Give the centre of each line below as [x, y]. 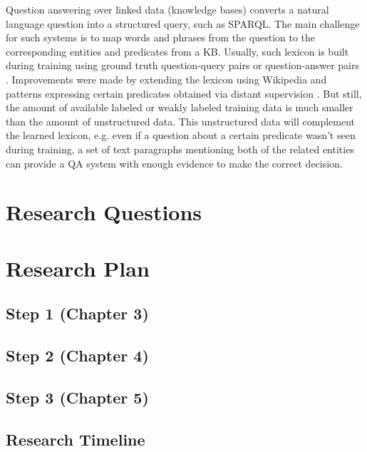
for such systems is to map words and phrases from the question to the [161, 37]
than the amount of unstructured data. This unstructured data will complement [181, 121]
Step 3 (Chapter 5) [77, 397]
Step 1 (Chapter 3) [77, 313]
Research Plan [78, 268]
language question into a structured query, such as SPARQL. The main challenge [183, 23]
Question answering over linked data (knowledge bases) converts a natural [167, 9]
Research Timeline [76, 439]
